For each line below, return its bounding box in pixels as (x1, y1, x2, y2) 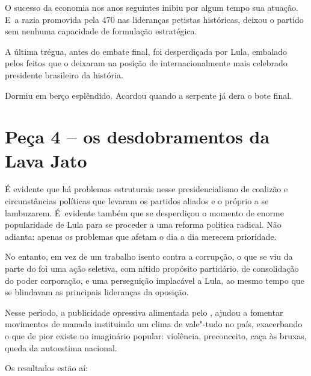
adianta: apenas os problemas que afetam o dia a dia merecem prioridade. (5, 230, 277, 242)
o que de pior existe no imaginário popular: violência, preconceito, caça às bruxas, (5, 330, 307, 342)
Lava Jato (5, 148, 87, 172)
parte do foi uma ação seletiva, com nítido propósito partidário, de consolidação (5, 262, 299, 275)
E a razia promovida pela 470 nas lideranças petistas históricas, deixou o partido (5, 13, 304, 25)
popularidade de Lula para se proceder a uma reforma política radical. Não (5, 218, 282, 231)
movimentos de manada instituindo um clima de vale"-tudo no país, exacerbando (5, 318, 303, 330)
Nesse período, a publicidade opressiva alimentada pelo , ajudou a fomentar (5, 305, 283, 318)
